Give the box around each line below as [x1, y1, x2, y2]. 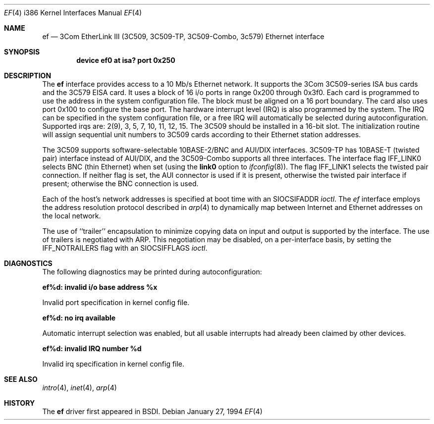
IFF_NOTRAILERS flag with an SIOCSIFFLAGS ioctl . [42, 244, 208, 252]
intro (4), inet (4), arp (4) [42, 383, 117, 392]
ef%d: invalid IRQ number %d [42, 344, 142, 353]
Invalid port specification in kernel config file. [42, 298, 190, 307]
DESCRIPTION [4, 71, 52, 80]
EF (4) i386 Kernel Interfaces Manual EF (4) [4, 8, 142, 17]
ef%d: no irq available [42, 314, 116, 322]
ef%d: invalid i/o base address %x [42, 283, 158, 291]
